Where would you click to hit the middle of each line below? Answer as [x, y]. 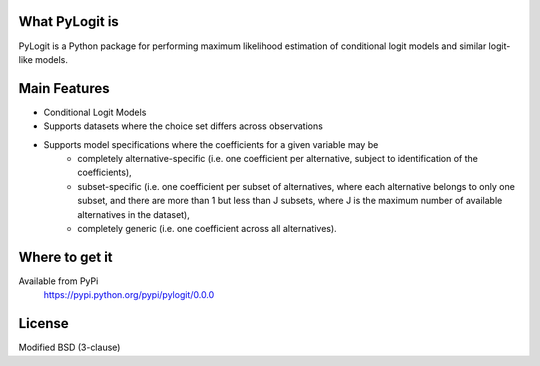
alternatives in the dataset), [133, 214]
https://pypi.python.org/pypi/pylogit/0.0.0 [129, 295]
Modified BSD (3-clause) [69, 347]
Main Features [64, 88]
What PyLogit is [68, 21]
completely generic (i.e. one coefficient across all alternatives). [207, 228]
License [43, 323]
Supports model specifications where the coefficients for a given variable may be [211, 144]
